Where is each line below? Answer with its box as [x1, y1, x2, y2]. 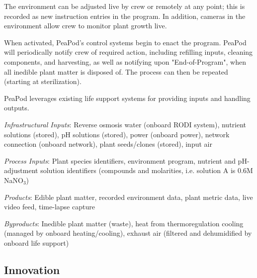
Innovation [4, 262, 60, 277]
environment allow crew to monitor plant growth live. [4, 20, 167, 31]
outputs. [4, 102, 29, 113]
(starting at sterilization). [4, 76, 82, 87]
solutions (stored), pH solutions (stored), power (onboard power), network [4, 129, 230, 139]
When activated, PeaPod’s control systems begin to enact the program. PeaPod [4, 37, 247, 47]
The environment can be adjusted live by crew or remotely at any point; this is [4, 1, 245, 11]
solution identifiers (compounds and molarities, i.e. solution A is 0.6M [40, 165, 253, 176]
